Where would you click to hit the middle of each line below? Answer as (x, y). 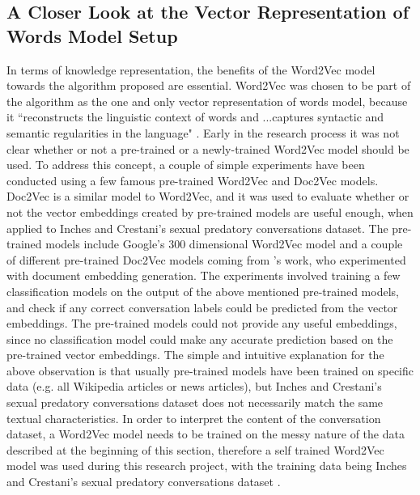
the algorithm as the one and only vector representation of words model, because (207, 101)
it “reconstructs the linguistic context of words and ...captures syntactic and (195, 117)
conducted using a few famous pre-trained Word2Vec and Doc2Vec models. (193, 180)
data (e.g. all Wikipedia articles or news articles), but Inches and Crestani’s (194, 386)
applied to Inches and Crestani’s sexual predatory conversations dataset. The (197, 228)
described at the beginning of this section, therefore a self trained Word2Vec (195, 449)
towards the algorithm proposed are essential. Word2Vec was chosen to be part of (209, 85)
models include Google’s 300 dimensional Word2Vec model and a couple (224, 244)
